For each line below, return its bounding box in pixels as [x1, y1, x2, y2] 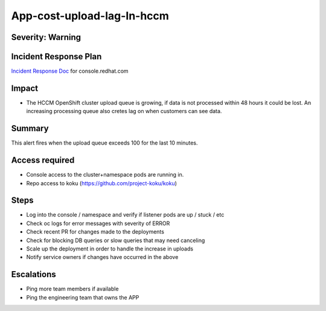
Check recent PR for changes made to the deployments [26, 228, 164, 235]
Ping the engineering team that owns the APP [26, 293, 139, 301]
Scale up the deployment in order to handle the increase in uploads [26, 245, 193, 252]
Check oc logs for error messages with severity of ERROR [26, 220, 170, 227]
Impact [11, 83, 39, 93]
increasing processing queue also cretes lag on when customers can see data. [26, 108, 222, 115]
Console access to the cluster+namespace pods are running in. [26, 171, 184, 178]
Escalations [11, 269, 57, 280]
